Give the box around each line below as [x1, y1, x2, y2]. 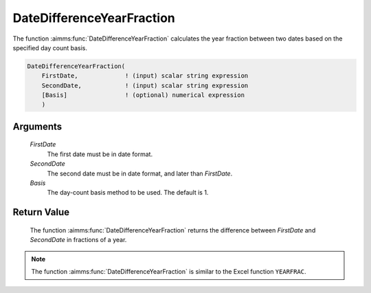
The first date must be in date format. [47, 150, 153, 158]
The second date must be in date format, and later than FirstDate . [47, 169, 233, 177]
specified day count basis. [12, 43, 88, 52]
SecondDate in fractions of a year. [30, 236, 127, 244]
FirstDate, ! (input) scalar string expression [41, 72, 249, 80]
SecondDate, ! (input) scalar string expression [41, 81, 249, 89]
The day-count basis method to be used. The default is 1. [47, 188, 209, 197]
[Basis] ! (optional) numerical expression [41, 91, 245, 99]
